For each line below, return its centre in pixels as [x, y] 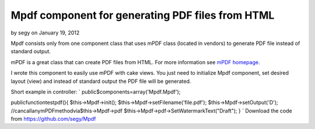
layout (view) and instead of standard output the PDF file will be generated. [101, 81]
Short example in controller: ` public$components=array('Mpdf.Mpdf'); [96, 92]
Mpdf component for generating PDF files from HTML [143, 15]
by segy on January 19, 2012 [45, 33]
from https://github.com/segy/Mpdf [53, 119]
